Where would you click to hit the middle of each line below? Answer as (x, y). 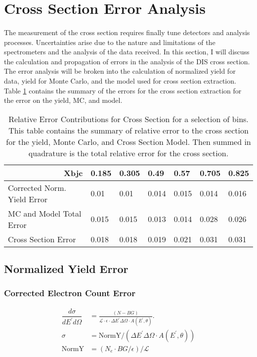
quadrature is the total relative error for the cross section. (128, 153)
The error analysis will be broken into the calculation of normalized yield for (120, 71)
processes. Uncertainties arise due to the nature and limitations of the (110, 42)
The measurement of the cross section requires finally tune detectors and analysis (127, 32)
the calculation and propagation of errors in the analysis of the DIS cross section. (127, 61)
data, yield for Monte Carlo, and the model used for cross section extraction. (120, 80)
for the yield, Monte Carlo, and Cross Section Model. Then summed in (128, 141)
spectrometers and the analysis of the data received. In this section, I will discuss (127, 52)
